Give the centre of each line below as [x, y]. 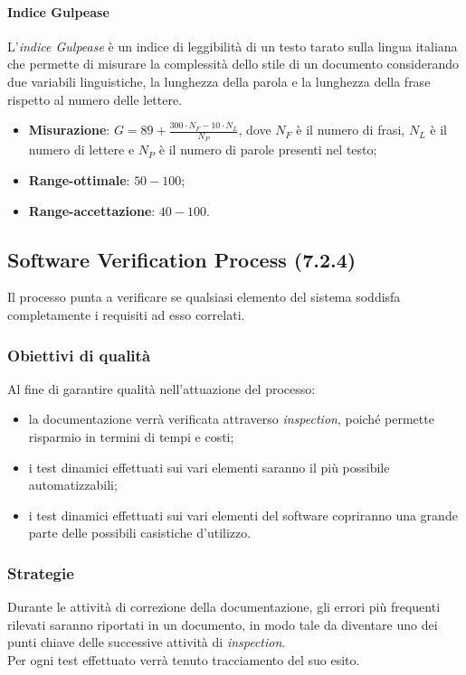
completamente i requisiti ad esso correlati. [126, 314]
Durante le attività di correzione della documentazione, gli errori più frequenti [224, 607]
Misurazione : [69, 130]
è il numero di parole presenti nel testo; [268, 150]
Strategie [41, 572]
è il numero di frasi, [351, 130]
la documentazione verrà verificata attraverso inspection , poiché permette [231, 419]
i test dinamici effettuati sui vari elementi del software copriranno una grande [243, 515]
